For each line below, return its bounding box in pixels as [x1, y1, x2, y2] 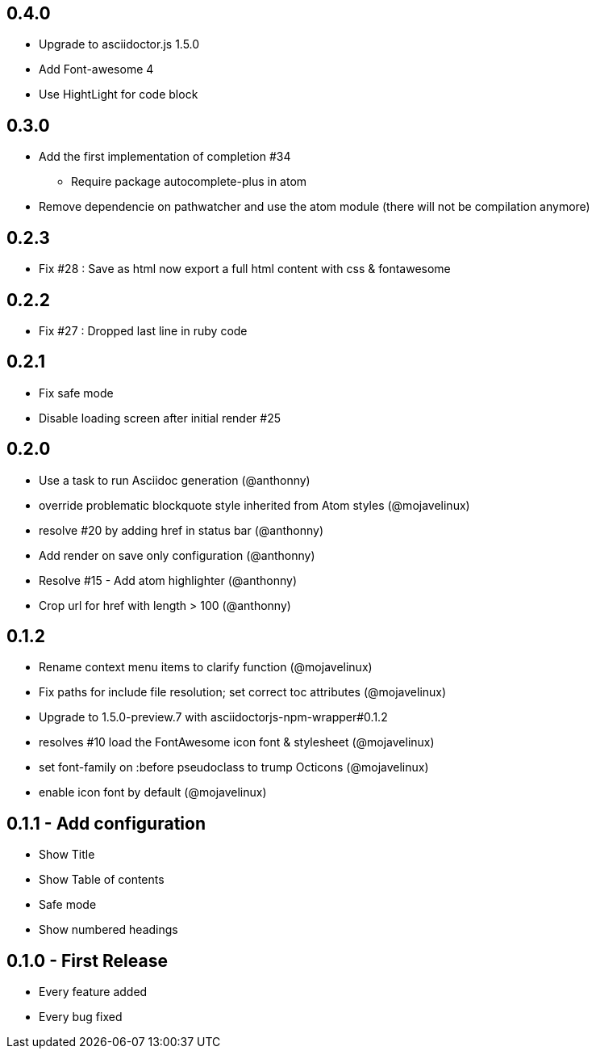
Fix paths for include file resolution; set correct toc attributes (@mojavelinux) [39, 685, 447, 700]
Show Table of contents [39, 872, 165, 887]
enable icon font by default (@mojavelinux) [39, 785, 267, 800]
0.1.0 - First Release [6, 950, 168, 971]
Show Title [39, 847, 95, 862]
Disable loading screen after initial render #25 [39, 410, 281, 425]
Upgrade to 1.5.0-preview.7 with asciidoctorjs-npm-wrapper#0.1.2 [39, 710, 388, 725]
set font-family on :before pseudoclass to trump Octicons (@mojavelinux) [39, 760, 429, 775]
